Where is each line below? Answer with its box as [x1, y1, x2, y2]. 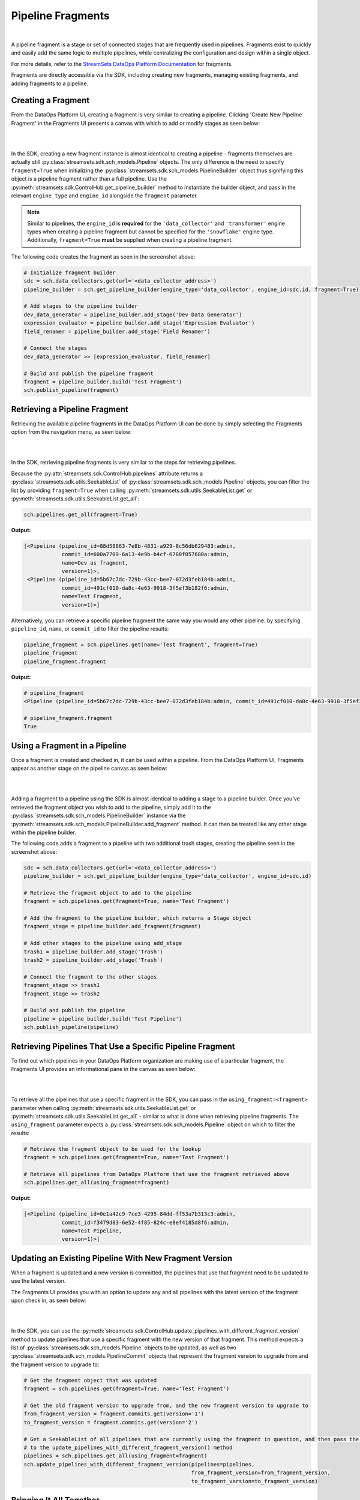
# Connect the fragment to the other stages [23, 973, 157, 980]
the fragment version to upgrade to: [11, 1361, 100, 1368]
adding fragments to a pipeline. [11, 80, 89, 87]
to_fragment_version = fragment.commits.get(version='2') [23, 1419, 198, 1426]
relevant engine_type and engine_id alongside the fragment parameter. [11, 192, 198, 199]
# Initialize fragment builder [23, 269, 116, 276]
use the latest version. [11, 1277, 66, 1285]
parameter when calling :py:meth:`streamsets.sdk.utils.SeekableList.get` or [11, 1104, 196, 1111]
